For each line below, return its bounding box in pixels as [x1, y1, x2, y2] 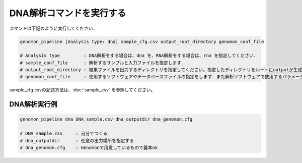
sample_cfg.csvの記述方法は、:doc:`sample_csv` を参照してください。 [9, 87, 156, 93]
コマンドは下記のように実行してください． [9, 25, 98, 31]
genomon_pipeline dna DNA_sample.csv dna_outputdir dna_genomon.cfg [20, 117, 193, 122]
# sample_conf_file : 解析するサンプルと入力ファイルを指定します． [20, 60, 186, 66]
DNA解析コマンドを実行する [9, 8, 126, 19]
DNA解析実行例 [9, 100, 57, 108]
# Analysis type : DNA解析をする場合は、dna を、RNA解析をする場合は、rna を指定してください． [20, 53, 258, 59]
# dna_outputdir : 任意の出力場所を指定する [20, 138, 134, 143]
